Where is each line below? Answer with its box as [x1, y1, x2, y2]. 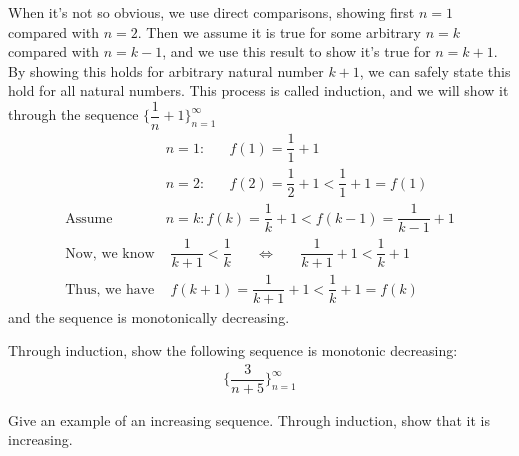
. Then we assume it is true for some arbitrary [137, 21, 421, 42]
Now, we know [65, 246, 155, 261]
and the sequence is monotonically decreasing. [8, 306, 290, 327]
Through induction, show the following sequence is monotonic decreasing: [8, 340, 458, 361]
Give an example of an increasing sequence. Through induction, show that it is [8, 409, 490, 430]
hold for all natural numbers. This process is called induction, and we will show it [8, 80, 509, 101]
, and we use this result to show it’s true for [162, 41, 431, 62]
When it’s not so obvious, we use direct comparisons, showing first [8, 2, 415, 22]
